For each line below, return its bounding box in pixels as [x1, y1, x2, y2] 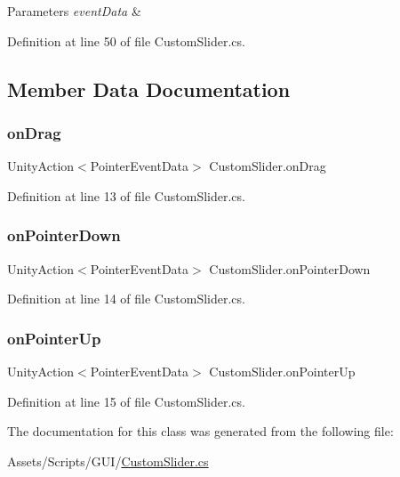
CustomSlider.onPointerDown [209, 259, 371, 278]
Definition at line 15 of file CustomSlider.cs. [7, 392, 245, 410]
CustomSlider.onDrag [209, 157, 326, 175]
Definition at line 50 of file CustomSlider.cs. [7, 31, 245, 50]
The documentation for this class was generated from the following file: [7, 422, 394, 441]
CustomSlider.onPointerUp [209, 362, 356, 380]
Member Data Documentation [7, 75, 291, 102]
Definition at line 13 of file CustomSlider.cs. [7, 186, 245, 205]
